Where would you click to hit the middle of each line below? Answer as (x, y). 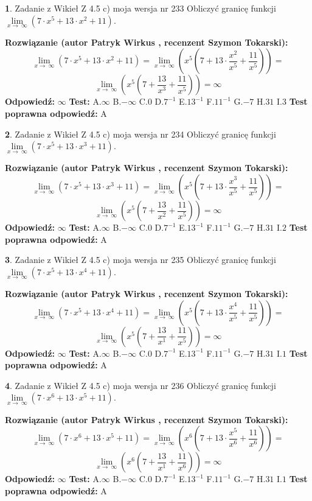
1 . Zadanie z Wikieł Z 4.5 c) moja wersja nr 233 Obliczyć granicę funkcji (140, 8)
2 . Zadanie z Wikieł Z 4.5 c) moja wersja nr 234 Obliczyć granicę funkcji (140, 134)
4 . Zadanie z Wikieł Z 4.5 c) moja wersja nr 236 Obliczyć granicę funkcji (140, 385)
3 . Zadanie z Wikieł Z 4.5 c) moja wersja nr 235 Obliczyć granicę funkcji (140, 260)
